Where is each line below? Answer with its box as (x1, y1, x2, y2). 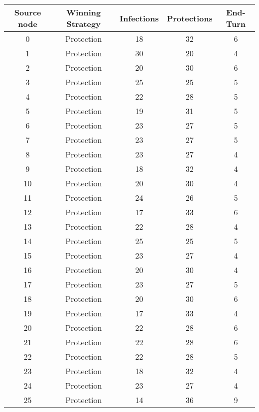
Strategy (66, 18, 101, 29)
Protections (166, 12, 213, 24)
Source (14, 6, 41, 18)
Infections (120, 12, 159, 24)
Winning (66, 6, 101, 18)
